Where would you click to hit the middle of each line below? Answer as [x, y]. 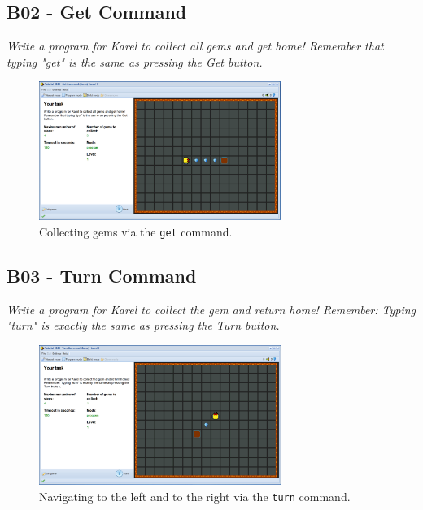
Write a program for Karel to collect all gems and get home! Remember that [195, 46]
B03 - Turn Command [102, 276]
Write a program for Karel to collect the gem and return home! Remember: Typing [211, 309]
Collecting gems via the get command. [136, 231]
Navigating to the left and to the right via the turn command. [195, 496]
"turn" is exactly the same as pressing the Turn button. [143, 325]
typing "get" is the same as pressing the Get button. [135, 61]
